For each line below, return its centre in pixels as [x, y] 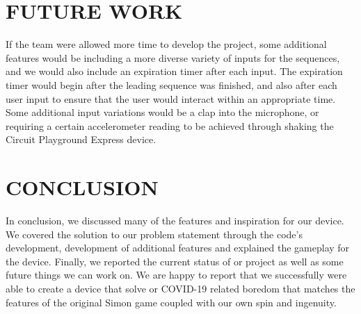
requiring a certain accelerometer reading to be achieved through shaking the [170, 125]
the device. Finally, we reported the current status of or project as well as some [175, 261]
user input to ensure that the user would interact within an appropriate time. [171, 98]
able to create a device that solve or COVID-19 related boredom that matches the [180, 288]
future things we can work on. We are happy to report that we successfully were [176, 275]
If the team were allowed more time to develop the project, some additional [166, 44]
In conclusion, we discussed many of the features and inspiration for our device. [175, 220]
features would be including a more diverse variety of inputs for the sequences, [173, 57]
